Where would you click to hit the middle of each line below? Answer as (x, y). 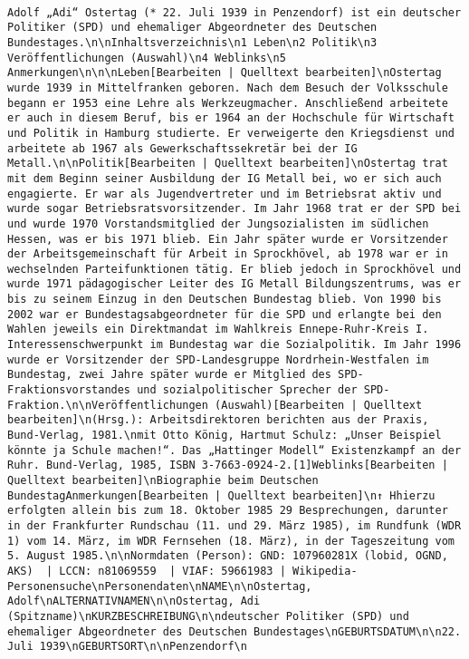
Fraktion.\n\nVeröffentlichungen (108, 405)
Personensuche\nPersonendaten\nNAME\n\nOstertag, (160, 586)
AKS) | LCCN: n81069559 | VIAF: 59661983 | (147, 571)
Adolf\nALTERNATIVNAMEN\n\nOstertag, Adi (134, 601)
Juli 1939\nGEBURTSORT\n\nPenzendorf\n (127, 647)
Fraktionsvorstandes (69, 390)
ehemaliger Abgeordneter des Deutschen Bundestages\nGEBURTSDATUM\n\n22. (234, 631)
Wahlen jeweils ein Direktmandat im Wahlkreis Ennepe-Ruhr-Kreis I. (218, 329)
